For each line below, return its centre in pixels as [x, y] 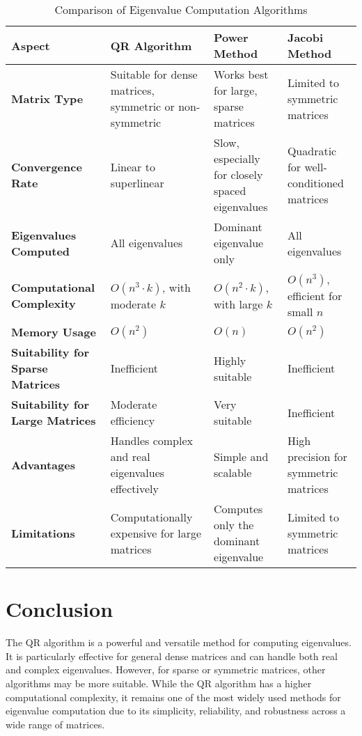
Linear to [133, 166]
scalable [233, 472]
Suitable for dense [154, 74]
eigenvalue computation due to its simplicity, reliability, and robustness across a [176, 711]
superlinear [137, 182]
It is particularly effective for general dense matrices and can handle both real [172, 656]
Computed [41, 251]
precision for [317, 456]
